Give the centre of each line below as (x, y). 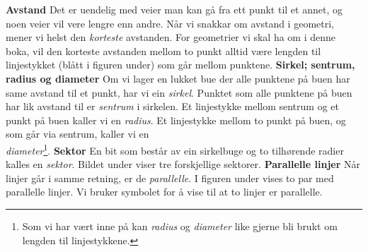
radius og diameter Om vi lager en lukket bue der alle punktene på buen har (178, 78)
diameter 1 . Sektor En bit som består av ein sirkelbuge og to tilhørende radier (175, 149)
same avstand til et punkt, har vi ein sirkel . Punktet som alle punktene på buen (179, 92)
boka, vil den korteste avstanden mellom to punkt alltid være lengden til (163, 50)
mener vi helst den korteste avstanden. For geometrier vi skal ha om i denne (171, 37)
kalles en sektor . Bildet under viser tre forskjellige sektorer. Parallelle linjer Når (183, 164)
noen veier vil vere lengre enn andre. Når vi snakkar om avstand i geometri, (170, 23)
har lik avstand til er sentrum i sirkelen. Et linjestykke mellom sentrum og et (172, 106)
